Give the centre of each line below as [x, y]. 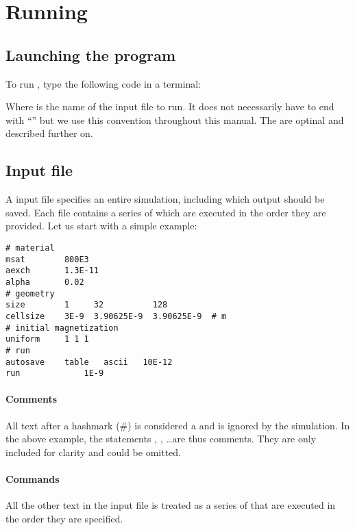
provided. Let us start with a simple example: [101, 226]
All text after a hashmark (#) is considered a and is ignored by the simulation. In [178, 425]
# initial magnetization [62, 328]
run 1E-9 [55, 374]
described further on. [49, 133]
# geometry [30, 293]
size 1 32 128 [87, 305]
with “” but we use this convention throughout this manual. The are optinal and [175, 119]
